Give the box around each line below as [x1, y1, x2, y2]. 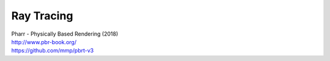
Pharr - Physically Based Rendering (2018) [11, 30, 119, 37]
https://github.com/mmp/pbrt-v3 [11, 47, 94, 54]
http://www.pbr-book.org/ [11, 38, 76, 45]
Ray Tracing [11, 9, 73, 22]
